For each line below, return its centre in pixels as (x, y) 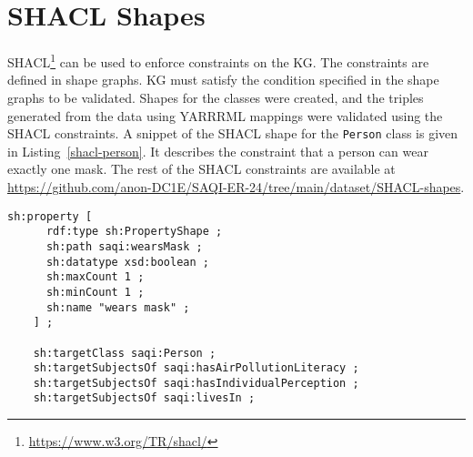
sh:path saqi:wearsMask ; (124, 246)
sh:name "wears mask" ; (118, 307)
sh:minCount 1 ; (95, 292)
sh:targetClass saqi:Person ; (125, 353)
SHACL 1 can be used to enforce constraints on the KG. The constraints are (218, 61)
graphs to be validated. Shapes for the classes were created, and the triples (216, 97)
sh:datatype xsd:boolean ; (127, 262)
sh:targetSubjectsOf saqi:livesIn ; (144, 398)
